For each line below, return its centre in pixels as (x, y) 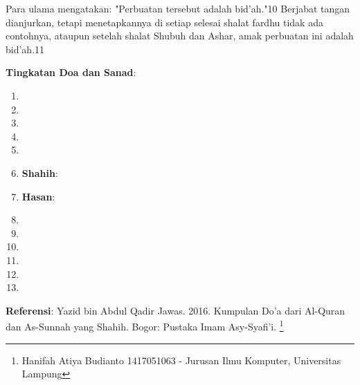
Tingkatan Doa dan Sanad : (71, 72)
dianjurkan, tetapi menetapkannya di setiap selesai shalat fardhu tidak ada (164, 22)
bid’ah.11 (25, 49)
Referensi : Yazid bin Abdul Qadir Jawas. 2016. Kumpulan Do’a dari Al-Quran (175, 310)
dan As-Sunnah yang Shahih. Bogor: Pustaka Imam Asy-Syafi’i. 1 (145, 325)
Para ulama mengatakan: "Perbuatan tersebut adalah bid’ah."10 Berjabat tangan (178, 8)
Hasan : (38, 196)
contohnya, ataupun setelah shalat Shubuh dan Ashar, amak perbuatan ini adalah (180, 36)
